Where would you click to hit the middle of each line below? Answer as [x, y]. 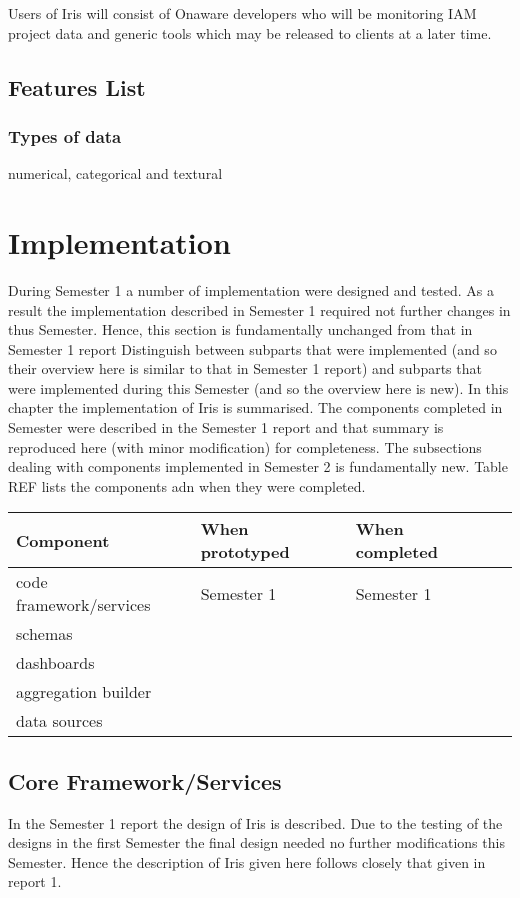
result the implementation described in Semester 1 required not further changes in [259, 309]
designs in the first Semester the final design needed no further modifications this [256, 842]
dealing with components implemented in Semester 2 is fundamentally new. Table [258, 466]
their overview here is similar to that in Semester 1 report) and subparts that [245, 368]
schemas [44, 634]
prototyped [245, 552]
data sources [59, 721]
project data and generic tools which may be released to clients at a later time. [250, 32]
